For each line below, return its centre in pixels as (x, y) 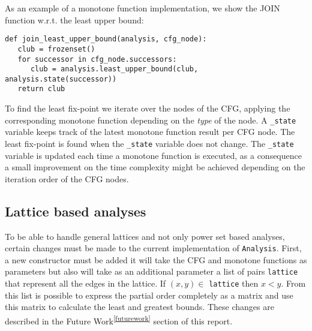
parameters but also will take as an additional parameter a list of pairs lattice (151, 271)
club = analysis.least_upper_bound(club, (114, 69)
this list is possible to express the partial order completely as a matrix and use (149, 295)
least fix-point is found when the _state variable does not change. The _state (149, 143)
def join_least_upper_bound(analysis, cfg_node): (106, 39)
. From (293, 283)
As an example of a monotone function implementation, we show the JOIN (142, 8)
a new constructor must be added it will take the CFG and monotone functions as (156, 259)
